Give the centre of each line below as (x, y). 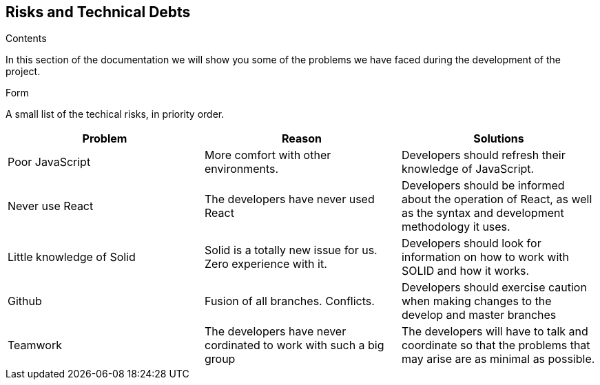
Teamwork (35, 345)
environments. (241, 169)
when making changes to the (476, 301)
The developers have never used (289, 199)
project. (23, 72)
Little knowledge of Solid (72, 257)
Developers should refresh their (483, 155)
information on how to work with (485, 257)
